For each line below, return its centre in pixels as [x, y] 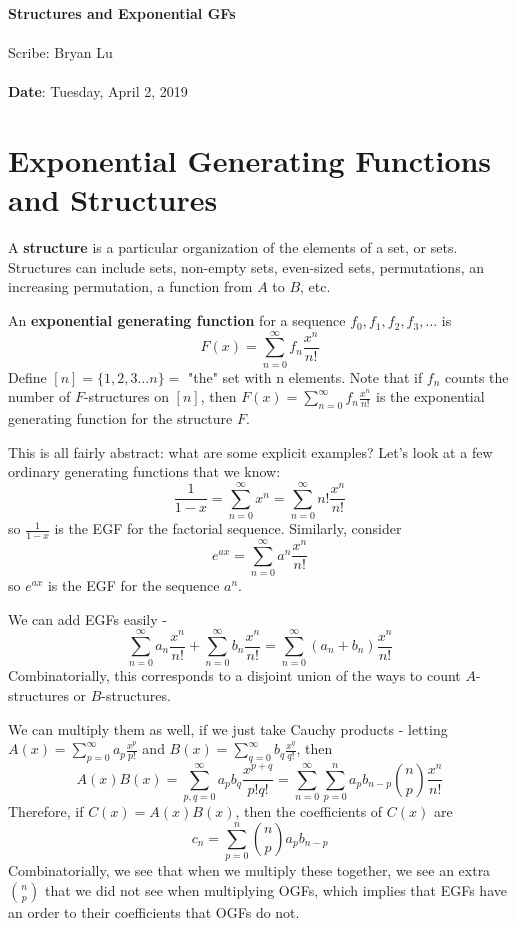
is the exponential [430, 396]
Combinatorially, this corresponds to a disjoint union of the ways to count [234, 675]
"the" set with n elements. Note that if [305, 376]
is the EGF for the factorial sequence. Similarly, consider [228, 528]
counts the [477, 376]
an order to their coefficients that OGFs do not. [154, 911]
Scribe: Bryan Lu [60, 52]
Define [27, 376]
